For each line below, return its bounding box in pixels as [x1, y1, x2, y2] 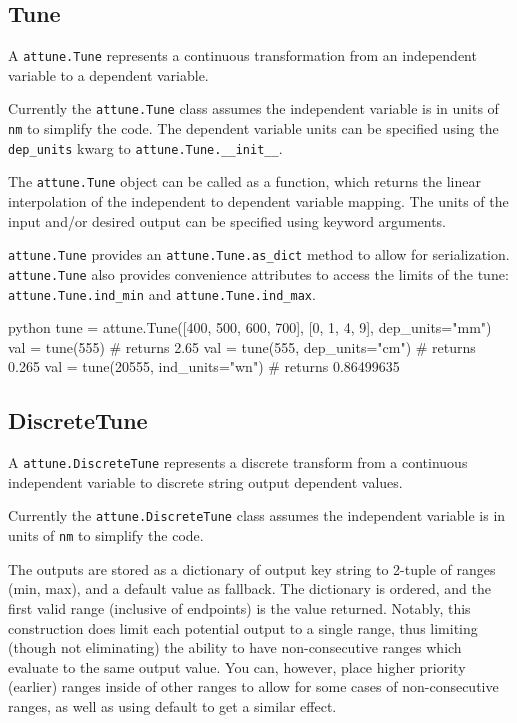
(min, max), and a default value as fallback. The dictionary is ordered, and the [8, 578, 491, 599]
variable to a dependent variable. [8, 64, 209, 85]
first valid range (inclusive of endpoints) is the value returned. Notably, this [8, 597, 471, 618]
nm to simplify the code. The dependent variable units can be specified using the [8, 118, 499, 139]
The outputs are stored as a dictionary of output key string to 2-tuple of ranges [8, 558, 496, 579]
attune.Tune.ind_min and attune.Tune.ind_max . [8, 283, 316, 304]
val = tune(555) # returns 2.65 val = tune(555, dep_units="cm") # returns [8, 336, 476, 357]
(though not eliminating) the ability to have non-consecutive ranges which [8, 637, 462, 658]
